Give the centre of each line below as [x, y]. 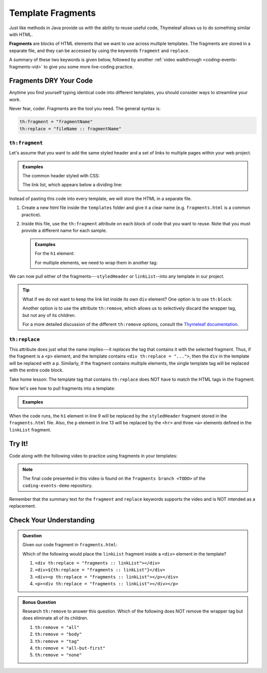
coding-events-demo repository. [58, 485]
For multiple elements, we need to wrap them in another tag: [96, 262]
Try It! [19, 444]
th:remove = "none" [58, 655]
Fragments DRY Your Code [51, 81]
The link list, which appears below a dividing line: [72, 185]
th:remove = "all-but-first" [70, 648]
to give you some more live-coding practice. [89, 66]
